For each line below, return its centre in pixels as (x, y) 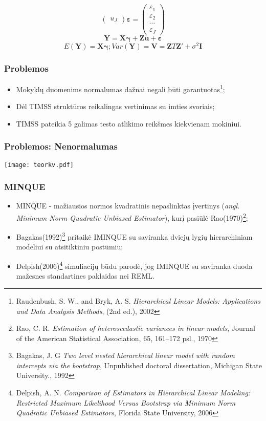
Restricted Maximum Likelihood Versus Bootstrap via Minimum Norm (126, 402)
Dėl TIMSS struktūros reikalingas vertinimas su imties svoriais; (115, 106)
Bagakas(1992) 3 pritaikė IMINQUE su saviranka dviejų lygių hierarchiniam (134, 236)
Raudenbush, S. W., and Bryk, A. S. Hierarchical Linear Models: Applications (138, 300)
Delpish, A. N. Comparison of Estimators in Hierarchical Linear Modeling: (133, 393)
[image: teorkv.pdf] (39, 165)
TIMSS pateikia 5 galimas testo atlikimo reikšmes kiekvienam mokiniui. (129, 123)
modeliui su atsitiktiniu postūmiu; (70, 247)
